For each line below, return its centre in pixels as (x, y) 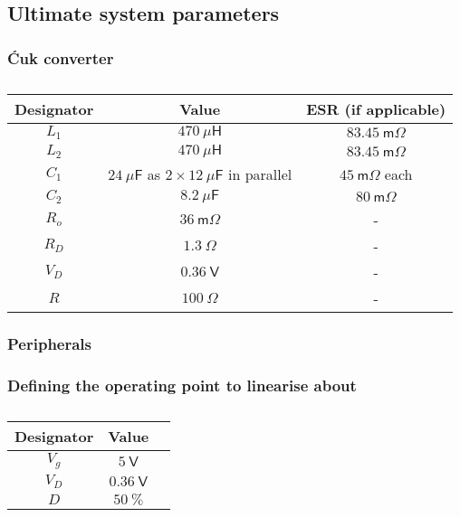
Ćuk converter (61, 57)
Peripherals (50, 343)
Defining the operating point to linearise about (182, 385)
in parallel (260, 174)
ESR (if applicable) (376, 109)
